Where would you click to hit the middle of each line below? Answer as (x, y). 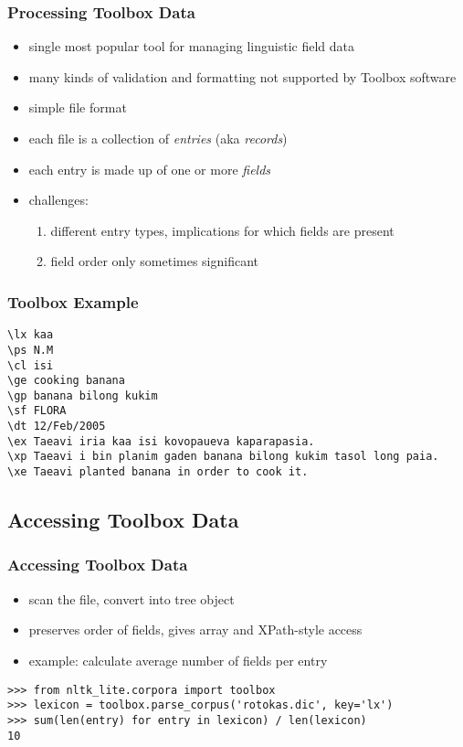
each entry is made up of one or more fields (150, 169)
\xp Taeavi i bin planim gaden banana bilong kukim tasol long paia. (223, 457)
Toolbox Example (73, 301)
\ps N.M (31, 350)
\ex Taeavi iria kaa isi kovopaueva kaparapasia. (161, 441)
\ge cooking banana (66, 381)
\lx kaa (31, 335)
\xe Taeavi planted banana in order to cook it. (158, 472)
